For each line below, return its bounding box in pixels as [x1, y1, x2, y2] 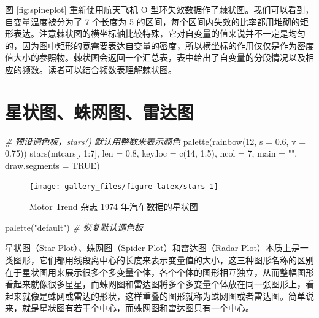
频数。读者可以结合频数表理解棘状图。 [21, 63, 177, 76]
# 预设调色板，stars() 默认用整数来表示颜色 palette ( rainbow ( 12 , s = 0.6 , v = [5, 134, 306, 147]
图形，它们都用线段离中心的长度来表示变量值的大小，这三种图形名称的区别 [13, 253, 314, 266]
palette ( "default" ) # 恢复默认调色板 [5, 220, 143, 233]
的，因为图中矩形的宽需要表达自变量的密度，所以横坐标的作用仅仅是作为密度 [5, 39, 314, 52]
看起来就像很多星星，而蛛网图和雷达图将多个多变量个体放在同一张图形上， [5, 277, 306, 290]
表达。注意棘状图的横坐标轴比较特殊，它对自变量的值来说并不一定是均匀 [13, 27, 306, 40]
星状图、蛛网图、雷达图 [5, 99, 194, 124]
